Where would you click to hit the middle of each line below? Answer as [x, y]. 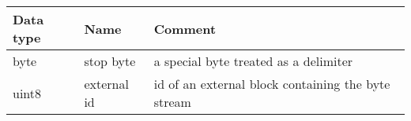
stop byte [110, 61]
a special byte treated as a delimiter [253, 61]
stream [172, 102]
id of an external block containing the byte [272, 84]
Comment [185, 28]
